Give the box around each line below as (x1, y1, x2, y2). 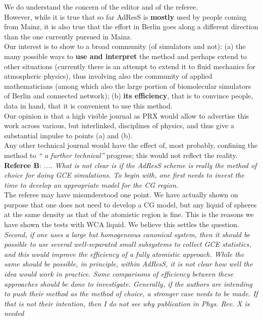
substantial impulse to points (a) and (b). (4, 130, 133, 140)
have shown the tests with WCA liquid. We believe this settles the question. (4, 219, 239, 230)
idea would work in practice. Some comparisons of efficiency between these (4, 269, 234, 279)
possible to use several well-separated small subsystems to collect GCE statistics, (4, 239, 251, 249)
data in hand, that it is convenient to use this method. (4, 100, 173, 111)
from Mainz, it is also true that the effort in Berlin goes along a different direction (4, 21, 258, 32)
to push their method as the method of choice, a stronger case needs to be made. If (4, 288, 258, 299)
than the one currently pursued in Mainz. (4, 31, 132, 41)
